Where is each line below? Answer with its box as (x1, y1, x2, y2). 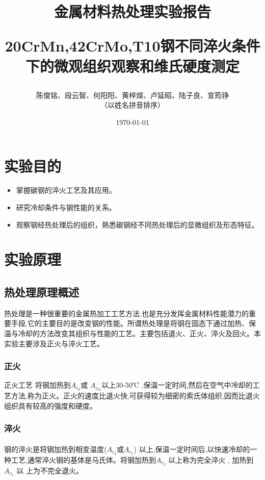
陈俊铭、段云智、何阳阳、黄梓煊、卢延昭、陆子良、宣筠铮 (36, 89, 229, 100)
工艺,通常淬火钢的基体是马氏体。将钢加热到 (11, 454, 156, 465)
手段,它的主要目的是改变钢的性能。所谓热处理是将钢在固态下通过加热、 (11, 318, 249, 329)
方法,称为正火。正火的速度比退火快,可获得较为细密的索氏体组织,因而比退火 (11, 390, 260, 401)
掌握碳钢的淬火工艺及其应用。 (16, 185, 116, 195)
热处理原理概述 (4, 284, 79, 300)
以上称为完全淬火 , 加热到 (168, 454, 254, 465)
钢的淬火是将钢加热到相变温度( (4, 443, 107, 454)
